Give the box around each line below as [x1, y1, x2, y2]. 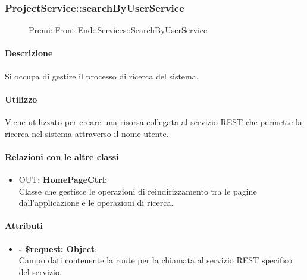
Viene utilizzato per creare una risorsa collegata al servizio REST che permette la [5, 116, 302, 128]
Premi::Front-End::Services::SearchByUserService [29, 24, 208, 36]
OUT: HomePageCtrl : [18, 173, 108, 185]
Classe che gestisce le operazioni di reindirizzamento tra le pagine [18, 184, 257, 197]
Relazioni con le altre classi [5, 150, 119, 163]
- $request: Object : [18, 242, 97, 254]
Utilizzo [5, 93, 37, 105]
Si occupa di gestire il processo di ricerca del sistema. [5, 69, 199, 82]
